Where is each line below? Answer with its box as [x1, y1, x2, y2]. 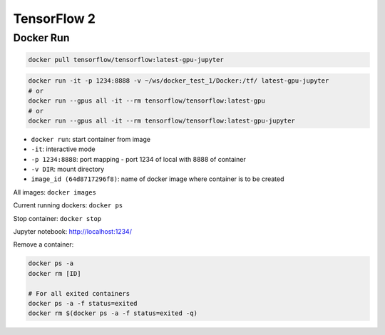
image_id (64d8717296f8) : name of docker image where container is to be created [31, 175, 284, 183]
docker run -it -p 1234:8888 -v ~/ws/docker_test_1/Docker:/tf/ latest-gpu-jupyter [28, 77, 329, 85]
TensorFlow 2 [13, 11, 96, 26]
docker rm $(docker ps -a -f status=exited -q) [28, 309, 197, 317]
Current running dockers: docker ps [13, 201, 123, 210]
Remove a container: [13, 240, 74, 249]
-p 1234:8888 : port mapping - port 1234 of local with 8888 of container [31, 155, 246, 163]
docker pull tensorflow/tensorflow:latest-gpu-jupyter [28, 56, 224, 63]
